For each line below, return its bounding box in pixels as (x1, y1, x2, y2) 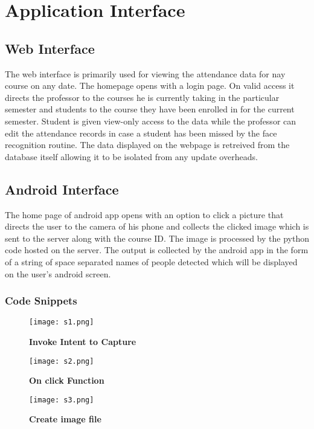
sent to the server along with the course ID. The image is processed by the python (5, 231, 309, 244)
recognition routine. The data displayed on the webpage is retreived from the (5, 138, 290, 151)
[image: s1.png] (29, 318, 94, 327)
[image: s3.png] (29, 395, 94, 404)
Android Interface (5, 179, 119, 198)
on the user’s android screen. (5, 267, 111, 280)
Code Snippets (5, 293, 77, 308)
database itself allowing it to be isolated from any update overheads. (5, 150, 258, 163)
